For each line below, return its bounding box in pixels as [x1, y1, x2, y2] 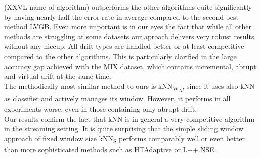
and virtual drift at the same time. [4, 71, 111, 81]
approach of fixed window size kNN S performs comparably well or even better [4, 133, 245, 145]
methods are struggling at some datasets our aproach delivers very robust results [4, 31, 254, 41]
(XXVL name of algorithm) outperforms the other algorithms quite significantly [4, 2, 252, 12]
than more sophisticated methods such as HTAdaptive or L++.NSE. [4, 144, 216, 154]
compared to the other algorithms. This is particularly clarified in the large [4, 50, 237, 61]
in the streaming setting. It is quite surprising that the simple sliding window [4, 123, 244, 134]
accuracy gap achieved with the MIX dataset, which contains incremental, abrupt [4, 61, 256, 71]
